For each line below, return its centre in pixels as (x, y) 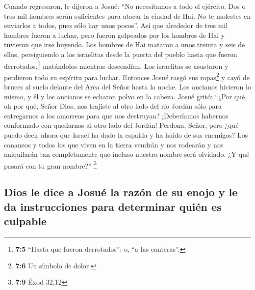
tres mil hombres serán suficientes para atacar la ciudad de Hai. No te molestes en (127, 15)
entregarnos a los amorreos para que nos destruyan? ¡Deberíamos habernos (116, 115)
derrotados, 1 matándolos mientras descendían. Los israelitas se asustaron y (116, 65)
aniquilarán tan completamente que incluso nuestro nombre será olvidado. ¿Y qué (127, 154)
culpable (25, 221)
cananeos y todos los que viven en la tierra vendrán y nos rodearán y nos (114, 144)
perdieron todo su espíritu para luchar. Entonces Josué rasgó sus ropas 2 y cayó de (127, 76)
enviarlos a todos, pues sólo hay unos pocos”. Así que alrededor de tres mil (116, 25)
